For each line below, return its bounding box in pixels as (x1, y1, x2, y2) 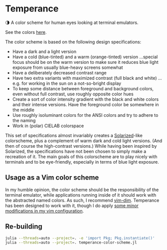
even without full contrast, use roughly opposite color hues (12, 91, 134, 97)
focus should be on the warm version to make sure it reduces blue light (12, 59, 159, 65)
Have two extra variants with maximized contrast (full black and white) (12, 75, 157, 81)
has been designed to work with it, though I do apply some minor (5, 203, 139, 209)
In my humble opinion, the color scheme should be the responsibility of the (5, 187, 159, 193)
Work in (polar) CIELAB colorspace (12, 123, 84, 129)
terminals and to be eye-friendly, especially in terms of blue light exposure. (5, 159, 160, 165)
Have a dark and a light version (12, 48, 76, 54)
